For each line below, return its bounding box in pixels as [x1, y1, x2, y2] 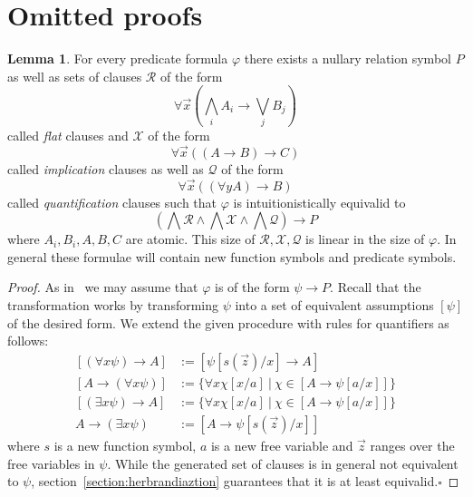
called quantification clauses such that [7, 192, 217, 211]
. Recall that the [330, 278, 421, 297]
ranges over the [370, 435, 455, 454]
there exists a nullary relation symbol [244, 49, 451, 68]
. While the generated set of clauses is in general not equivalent [107, 453, 459, 473]
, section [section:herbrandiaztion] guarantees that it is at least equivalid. [31, 472, 439, 491]
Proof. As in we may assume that [7, 278, 198, 297]
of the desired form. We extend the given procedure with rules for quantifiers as [7, 313, 449, 332]
